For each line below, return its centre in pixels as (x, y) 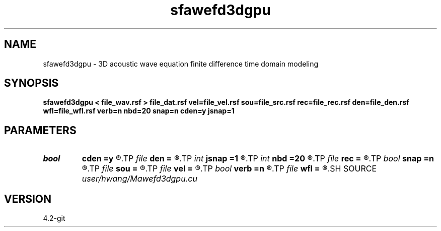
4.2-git (54, 218)
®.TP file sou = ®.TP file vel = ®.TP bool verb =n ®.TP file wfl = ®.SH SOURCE (229, 169)
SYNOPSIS (31, 83)
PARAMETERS (40, 130)
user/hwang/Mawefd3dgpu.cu (139, 179)
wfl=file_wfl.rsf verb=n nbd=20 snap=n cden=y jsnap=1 (139, 111)
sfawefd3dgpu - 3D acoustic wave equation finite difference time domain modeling (180, 64)
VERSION (28, 199)
